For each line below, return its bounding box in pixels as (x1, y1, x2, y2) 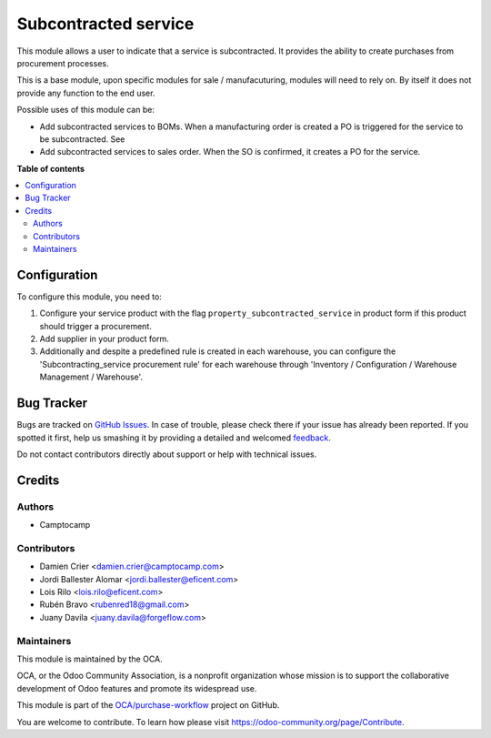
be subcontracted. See (39, 133, 125, 145)
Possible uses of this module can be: (16, 105, 155, 116)
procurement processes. (16, 57, 109, 68)
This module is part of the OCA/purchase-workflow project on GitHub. (16, 700, 280, 711)
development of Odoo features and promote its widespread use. (16, 682, 257, 693)
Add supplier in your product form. (39, 333, 170, 345)
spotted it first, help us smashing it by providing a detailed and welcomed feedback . (16, 432, 332, 443)
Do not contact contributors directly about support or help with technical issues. (16, 449, 317, 460)
